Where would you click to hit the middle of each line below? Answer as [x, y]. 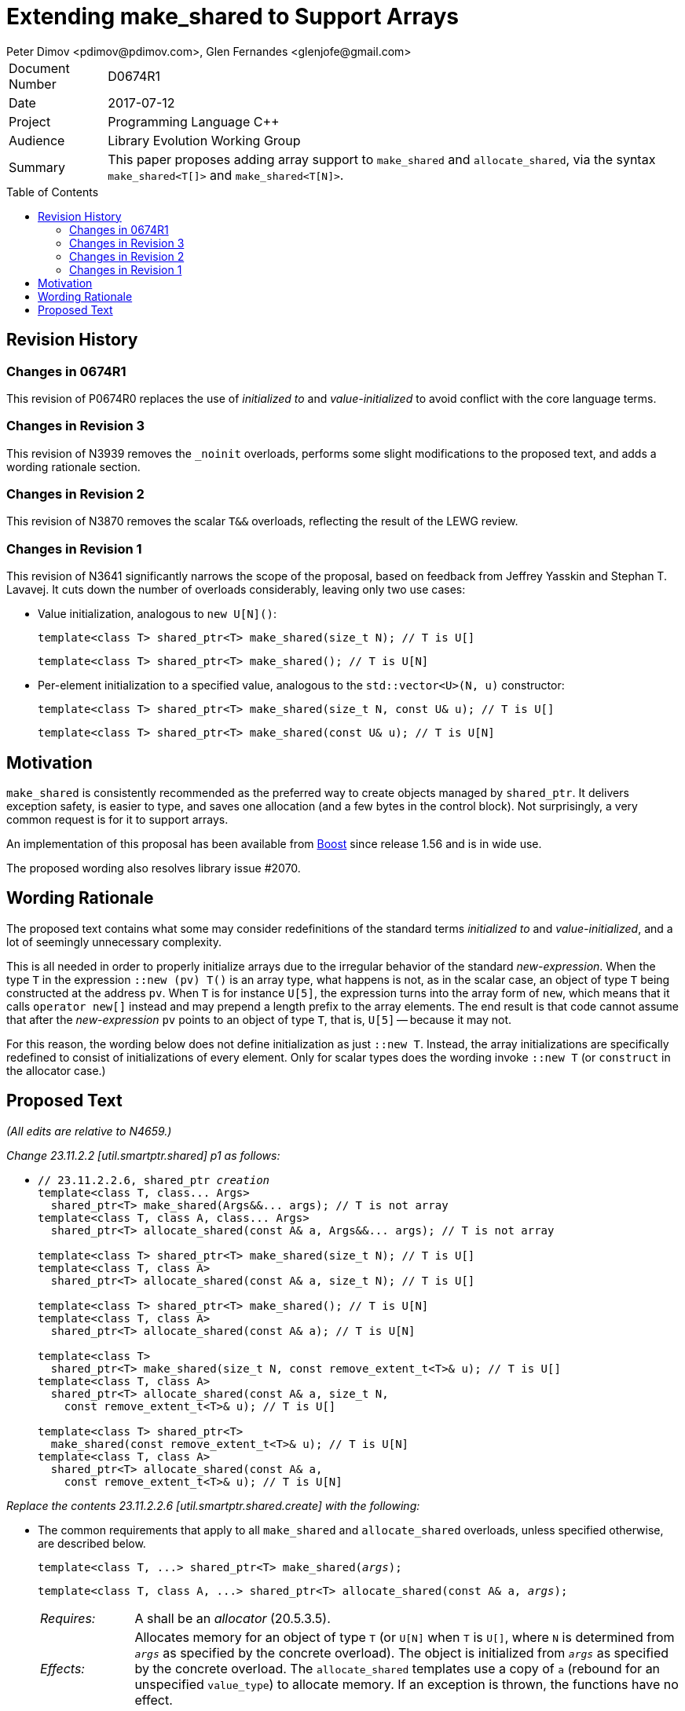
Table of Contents [53, 192]
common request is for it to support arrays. [117, 820]
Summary [37, 167]
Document [39, 68]
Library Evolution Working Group [204, 140]
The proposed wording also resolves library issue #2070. [154, 868]
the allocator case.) [56, 1070]
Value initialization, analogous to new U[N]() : [157, 614]
